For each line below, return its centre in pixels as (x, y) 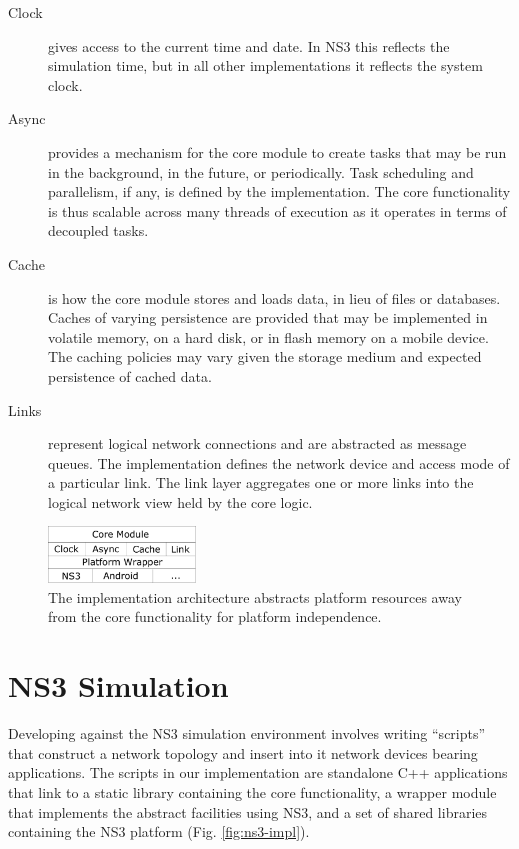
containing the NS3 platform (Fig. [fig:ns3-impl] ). (159, 831)
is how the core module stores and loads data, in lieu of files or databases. (274, 297)
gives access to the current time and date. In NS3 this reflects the (249, 45)
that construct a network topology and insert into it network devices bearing (243, 752)
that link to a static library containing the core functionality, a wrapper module (252, 791)
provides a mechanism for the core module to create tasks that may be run (277, 151)
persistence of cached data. (130, 375)
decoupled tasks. (98, 230)
